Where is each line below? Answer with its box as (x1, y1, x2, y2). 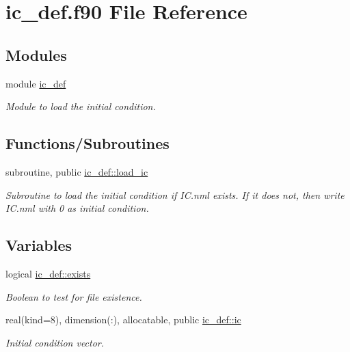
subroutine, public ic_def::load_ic (5, 164, 148, 178)
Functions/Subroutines (5, 133, 170, 154)
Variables (5, 234, 72, 256)
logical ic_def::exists (5, 266, 91, 280)
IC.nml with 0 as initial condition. (5, 201, 149, 215)
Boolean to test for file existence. (5, 289, 142, 303)
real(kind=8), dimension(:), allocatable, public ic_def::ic (5, 312, 241, 327)
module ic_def (5, 76, 66, 90)
